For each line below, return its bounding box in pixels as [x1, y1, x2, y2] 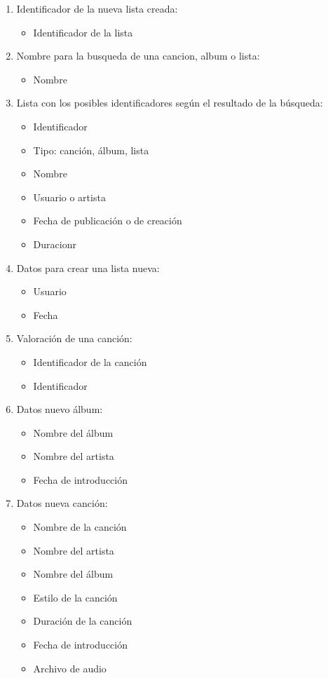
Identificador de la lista [33, 25, 133, 39]
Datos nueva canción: [16, 496, 108, 510]
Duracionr [33, 236, 76, 251]
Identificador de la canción [33, 354, 147, 369]
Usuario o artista [33, 189, 106, 204]
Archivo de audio [33, 660, 107, 675]
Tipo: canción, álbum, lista [33, 142, 149, 157]
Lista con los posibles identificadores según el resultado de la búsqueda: [16, 95, 323, 110]
